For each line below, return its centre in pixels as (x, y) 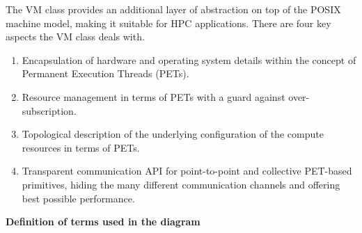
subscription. (49, 110)
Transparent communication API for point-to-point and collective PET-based (187, 171)
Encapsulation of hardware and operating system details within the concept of (189, 59)
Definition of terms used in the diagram (103, 222)
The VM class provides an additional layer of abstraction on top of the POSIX (173, 9)
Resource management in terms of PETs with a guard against (154, 96)
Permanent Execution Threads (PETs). (105, 73)
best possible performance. (78, 198)
